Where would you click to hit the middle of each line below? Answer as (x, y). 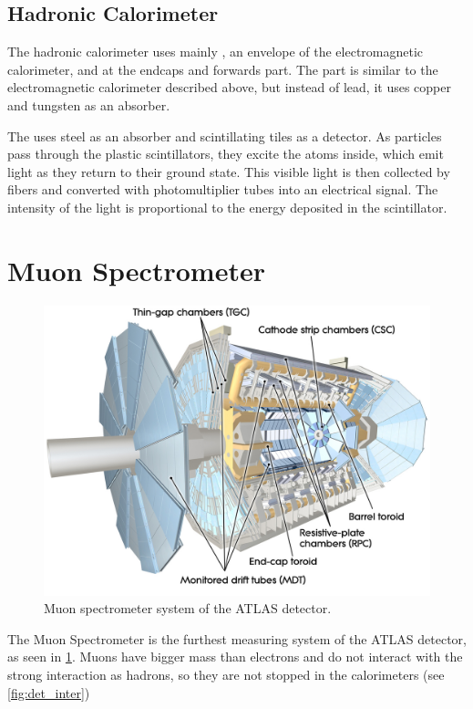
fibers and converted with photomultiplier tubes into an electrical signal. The (223, 189)
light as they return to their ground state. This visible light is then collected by (229, 171)
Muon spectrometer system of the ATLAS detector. (188, 608)
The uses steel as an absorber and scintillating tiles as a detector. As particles (225, 136)
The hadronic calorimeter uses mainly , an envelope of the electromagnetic (216, 52)
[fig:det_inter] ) (49, 692)
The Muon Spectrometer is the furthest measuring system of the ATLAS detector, (237, 638)
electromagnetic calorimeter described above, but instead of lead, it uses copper (229, 87)
